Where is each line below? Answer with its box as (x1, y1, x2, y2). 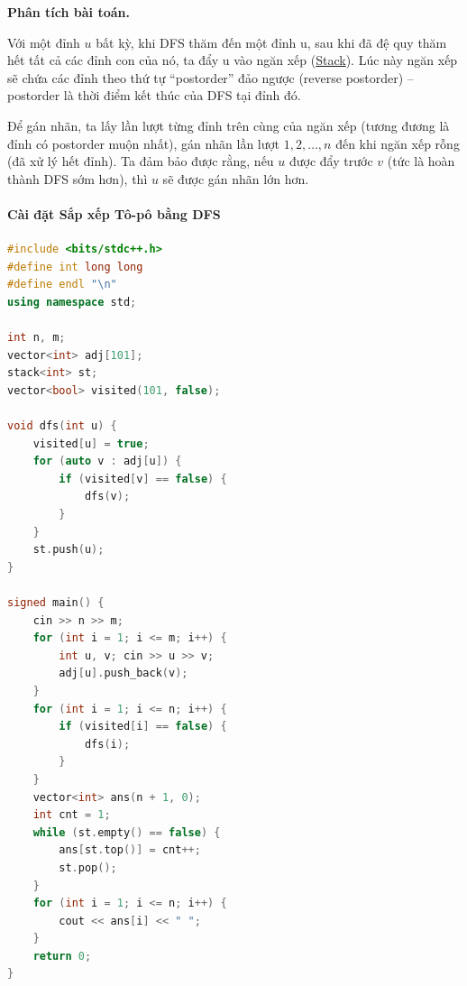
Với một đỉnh (7, 32, 80, 51)
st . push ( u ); (32, 543, 105, 557)
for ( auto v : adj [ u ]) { (32, 455, 182, 468)
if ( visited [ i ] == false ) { (59, 720, 227, 733)
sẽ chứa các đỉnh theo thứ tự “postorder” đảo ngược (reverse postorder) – (7, 68, 414, 87)
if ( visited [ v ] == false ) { (59, 472, 227, 485)
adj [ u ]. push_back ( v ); (59, 667, 188, 680)
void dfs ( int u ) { (7, 419, 117, 433)
